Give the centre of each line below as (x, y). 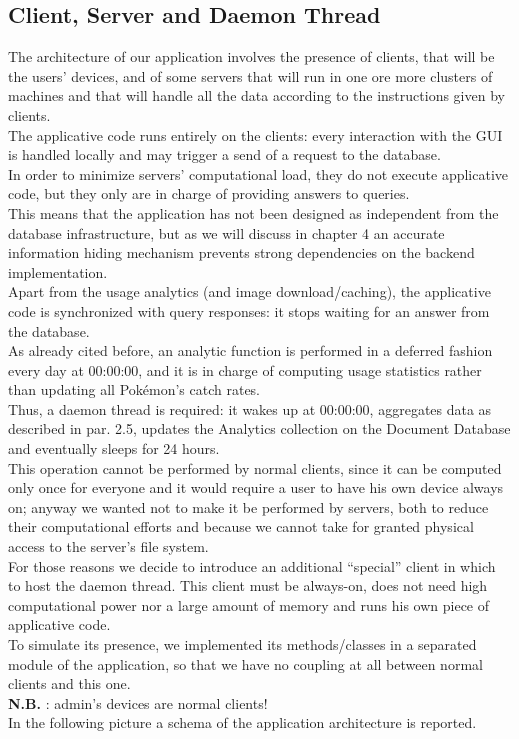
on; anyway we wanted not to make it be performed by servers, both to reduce (248, 506)
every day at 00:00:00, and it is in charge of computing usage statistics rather (245, 369)
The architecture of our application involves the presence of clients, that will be (251, 56)
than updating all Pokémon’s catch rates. (134, 389)
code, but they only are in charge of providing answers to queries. (209, 193)
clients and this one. (69, 683)
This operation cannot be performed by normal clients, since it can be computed (255, 467)
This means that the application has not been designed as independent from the (253, 212)
